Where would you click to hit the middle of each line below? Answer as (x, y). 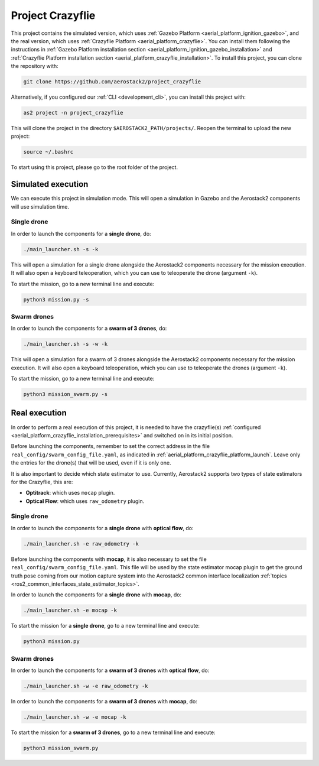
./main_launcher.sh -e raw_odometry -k (81, 543)
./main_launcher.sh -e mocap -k (70, 611)
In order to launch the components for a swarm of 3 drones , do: (89, 329)
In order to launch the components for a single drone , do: (81, 233)
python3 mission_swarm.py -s (66, 394)
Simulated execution (50, 184)
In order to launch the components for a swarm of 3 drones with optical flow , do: (110, 670)
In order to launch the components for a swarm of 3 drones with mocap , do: (104, 701)
